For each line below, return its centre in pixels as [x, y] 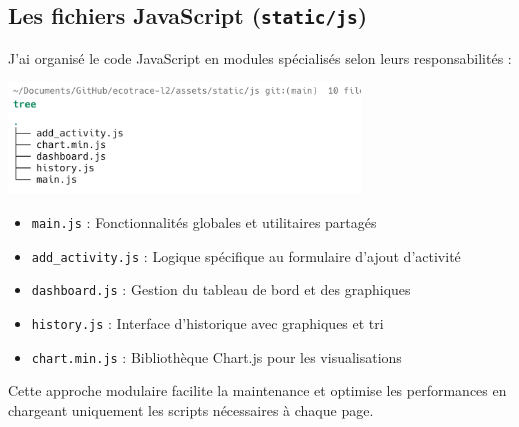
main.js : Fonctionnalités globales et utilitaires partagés [204, 221]
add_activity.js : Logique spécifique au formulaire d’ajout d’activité [246, 255]
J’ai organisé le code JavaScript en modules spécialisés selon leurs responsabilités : [260, 57]
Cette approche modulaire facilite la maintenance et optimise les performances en [257, 390]
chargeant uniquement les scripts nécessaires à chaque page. [191, 409]
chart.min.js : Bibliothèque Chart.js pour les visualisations [216, 356]
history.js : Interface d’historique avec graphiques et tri [207, 322]
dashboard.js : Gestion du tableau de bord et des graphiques [221, 289]
